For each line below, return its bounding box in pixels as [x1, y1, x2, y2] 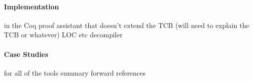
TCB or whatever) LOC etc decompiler [4, 29, 123, 40]
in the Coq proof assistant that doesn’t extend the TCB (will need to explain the [4, 20, 250, 30]
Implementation [4, 1, 59, 11]
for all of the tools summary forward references [4, 67, 146, 78]
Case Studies [4, 49, 48, 59]
